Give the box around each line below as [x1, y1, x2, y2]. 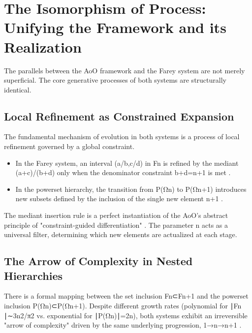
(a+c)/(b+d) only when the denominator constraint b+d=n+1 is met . [15, 167, 231, 178]
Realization [4, 36, 82, 57]
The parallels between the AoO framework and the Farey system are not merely [4, 65, 245, 75]
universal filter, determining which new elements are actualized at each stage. [4, 229, 237, 240]
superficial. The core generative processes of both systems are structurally [4, 75, 226, 85]
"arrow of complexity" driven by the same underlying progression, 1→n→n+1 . [4, 320, 242, 330]
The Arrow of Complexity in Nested [4, 253, 193, 269]
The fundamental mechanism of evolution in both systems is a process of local [4, 131, 240, 142]
